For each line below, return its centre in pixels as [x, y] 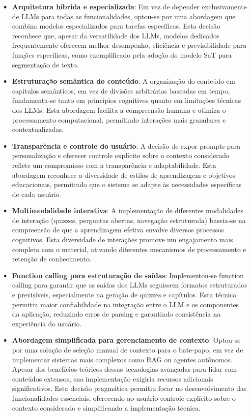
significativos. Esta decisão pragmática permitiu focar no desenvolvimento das [129, 388]
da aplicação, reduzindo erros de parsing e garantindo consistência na [116, 314]
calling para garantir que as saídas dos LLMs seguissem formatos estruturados [130, 285]
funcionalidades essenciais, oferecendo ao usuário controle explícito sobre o [124, 398]
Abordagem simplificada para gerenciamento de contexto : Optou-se [126, 340]
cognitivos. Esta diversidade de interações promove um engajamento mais [123, 240]
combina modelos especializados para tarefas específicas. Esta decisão [116, 26]
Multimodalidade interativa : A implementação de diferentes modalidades [127, 210]
